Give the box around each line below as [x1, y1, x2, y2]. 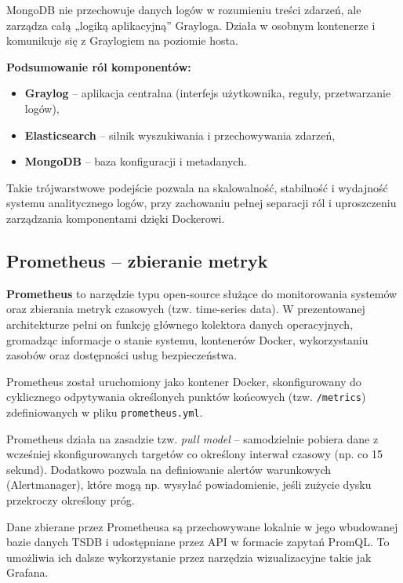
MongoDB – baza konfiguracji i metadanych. [24, 153, 247, 169]
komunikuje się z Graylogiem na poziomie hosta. [6, 32, 238, 49]
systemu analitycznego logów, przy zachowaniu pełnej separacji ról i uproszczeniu [6, 195, 397, 211]
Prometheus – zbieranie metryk [6, 248, 268, 272]
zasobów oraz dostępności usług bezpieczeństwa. [6, 347, 238, 363]
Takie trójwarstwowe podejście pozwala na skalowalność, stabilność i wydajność [6, 179, 388, 195]
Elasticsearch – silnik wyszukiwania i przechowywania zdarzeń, [24, 126, 336, 143]
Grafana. [6, 564, 49, 581]
